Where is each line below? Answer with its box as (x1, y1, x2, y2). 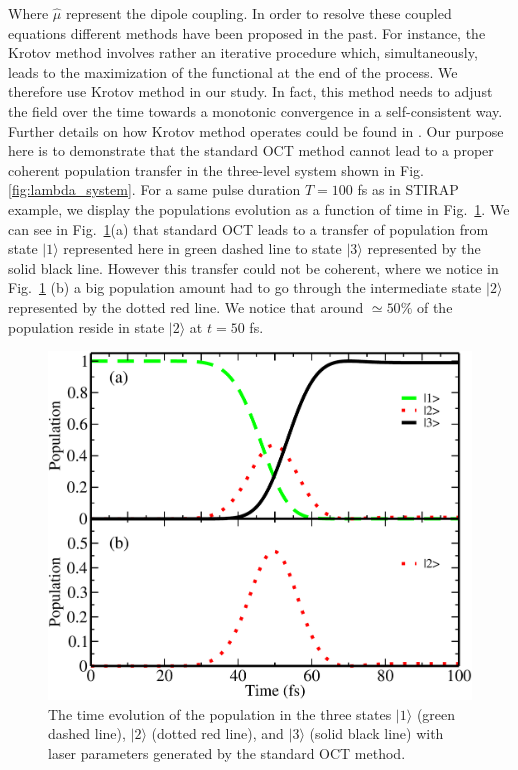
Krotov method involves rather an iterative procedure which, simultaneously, (8, 42, 478, 63)
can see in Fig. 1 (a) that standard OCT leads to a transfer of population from (8, 218, 489, 239)
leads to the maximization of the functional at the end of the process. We (8, 61, 458, 82)
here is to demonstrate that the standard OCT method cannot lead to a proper (8, 140, 494, 161)
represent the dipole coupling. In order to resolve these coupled (65, 3, 452, 23)
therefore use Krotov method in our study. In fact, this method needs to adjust (8, 81, 493, 102)
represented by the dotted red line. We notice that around (8, 296, 364, 317)
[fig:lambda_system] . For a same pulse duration (8, 179, 301, 200)
